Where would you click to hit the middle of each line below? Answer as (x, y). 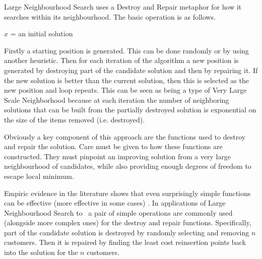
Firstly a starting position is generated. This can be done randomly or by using (126, 50)
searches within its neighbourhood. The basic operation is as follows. (110, 16)
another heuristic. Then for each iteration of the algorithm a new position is (121, 60)
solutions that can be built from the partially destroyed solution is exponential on (130, 110)
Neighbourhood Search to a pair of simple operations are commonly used (118, 212)
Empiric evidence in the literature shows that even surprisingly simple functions (127, 193)
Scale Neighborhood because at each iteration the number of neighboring (117, 100)
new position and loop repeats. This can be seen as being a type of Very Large (125, 90)
